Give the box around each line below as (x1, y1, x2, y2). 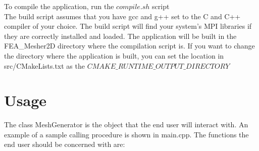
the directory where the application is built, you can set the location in (4, 50, 224, 61)
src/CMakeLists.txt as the (4, 60, 85, 71)
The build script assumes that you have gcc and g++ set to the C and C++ (4, 11, 241, 21)
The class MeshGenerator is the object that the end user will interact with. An (4, 119, 248, 130)
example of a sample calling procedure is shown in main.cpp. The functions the (4, 129, 249, 139)
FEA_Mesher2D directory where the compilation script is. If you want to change (4, 40, 255, 51)
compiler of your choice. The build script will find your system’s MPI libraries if (4, 21, 252, 31)
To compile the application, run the (4, 1, 114, 11)
